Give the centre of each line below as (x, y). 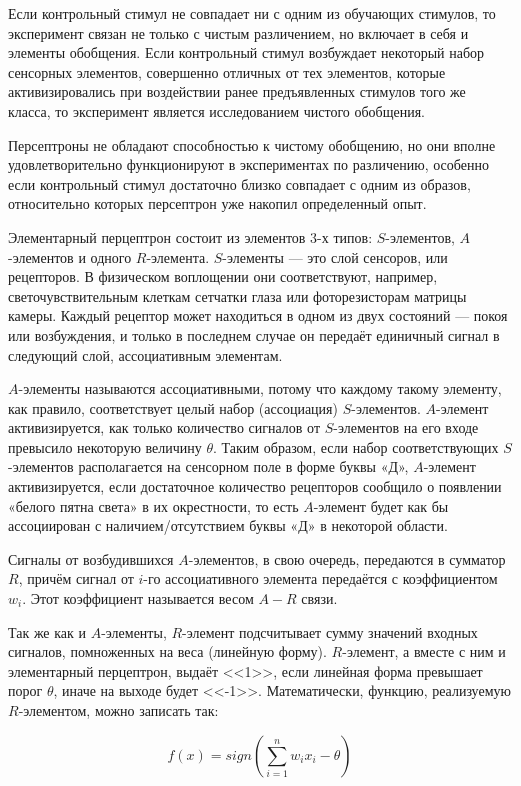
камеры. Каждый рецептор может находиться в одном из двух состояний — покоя (258, 315)
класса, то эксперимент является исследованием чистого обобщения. (217, 110)
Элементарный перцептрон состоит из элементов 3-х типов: (190, 236)
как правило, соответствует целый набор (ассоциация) (173, 407)
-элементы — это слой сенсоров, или (335, 256)
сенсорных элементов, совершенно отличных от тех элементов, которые (227, 71)
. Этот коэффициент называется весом (138, 598)
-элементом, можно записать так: (118, 710)
